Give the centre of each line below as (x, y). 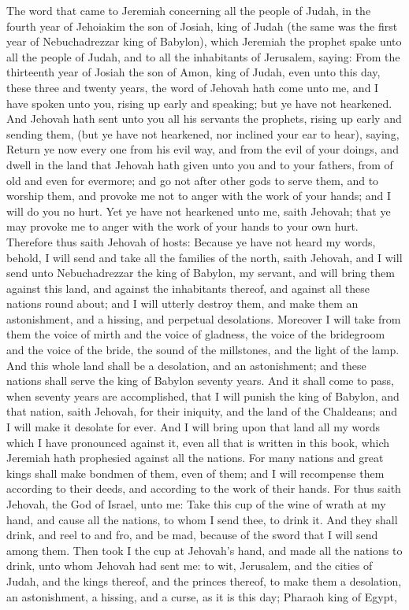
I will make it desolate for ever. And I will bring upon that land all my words (193, 427)
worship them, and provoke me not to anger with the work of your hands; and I (199, 196)
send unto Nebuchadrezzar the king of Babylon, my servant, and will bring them (201, 273)
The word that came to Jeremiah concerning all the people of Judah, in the (189, 10)
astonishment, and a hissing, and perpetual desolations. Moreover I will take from (204, 318)
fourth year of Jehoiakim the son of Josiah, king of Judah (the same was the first (202, 26)
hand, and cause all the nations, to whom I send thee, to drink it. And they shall (202, 519)
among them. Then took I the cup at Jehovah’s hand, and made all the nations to (204, 550)
